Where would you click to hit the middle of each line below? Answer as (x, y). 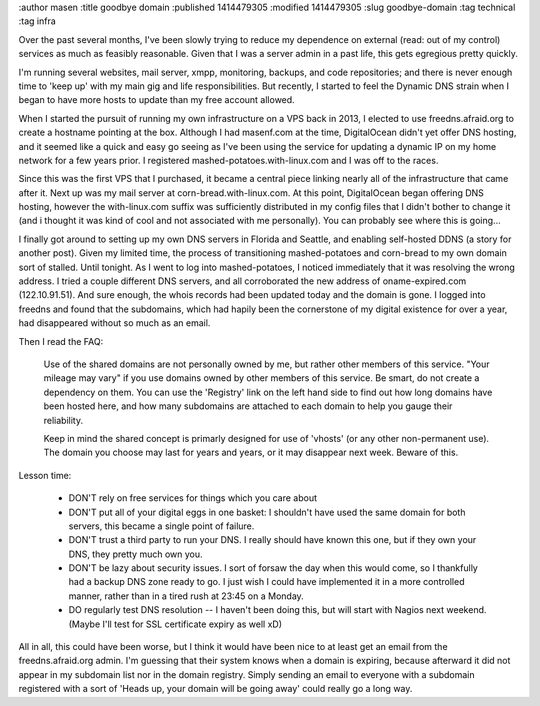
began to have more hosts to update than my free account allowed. (156, 100)
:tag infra (37, 21)
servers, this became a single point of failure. (161, 526)
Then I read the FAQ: (61, 341)
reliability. (63, 420)
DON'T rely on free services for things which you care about (193, 498)
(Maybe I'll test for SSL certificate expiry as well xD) (175, 624)
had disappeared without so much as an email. (114, 323)
